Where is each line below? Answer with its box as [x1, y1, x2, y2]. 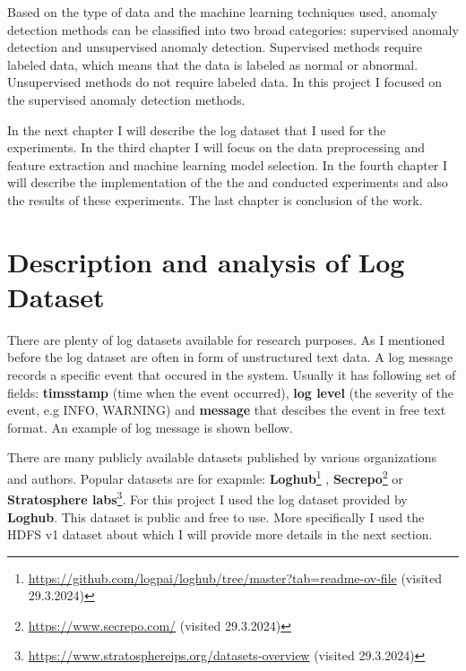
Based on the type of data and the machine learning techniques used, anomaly [7, 3, 437, 21]
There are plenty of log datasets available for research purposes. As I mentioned [7, 330, 445, 348]
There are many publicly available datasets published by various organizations [7, 448, 436, 467]
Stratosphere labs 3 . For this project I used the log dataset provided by [7, 487, 408, 508]
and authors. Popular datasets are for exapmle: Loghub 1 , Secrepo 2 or [7, 467, 403, 487]
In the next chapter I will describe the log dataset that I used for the [7, 120, 386, 139]
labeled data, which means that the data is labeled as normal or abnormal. [7, 55, 419, 73]
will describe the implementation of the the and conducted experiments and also [7, 173, 448, 192]
